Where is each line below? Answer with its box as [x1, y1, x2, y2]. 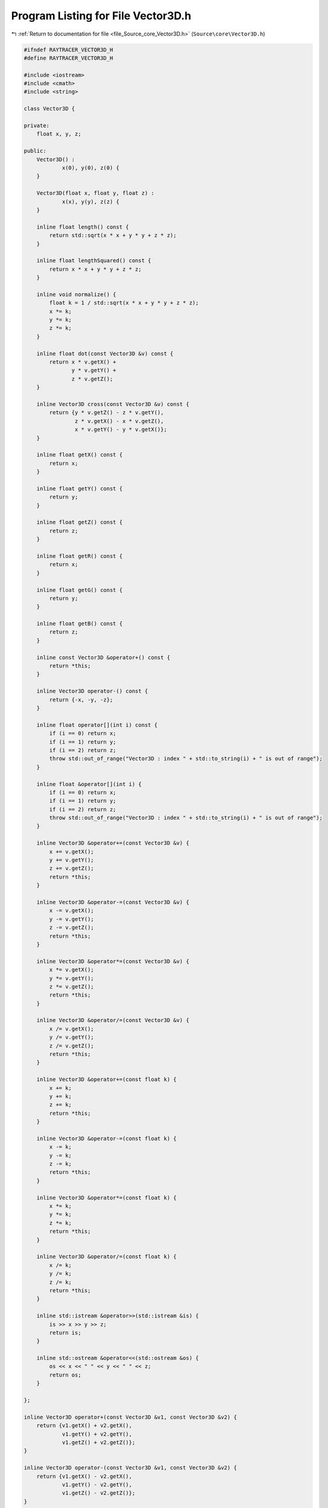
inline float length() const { [36, 223, 129, 230]
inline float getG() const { [36, 586, 123, 594]
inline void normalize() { [36, 291, 117, 298]
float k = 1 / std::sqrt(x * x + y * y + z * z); [49, 299, 199, 306]
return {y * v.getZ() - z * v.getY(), [49, 409, 164, 416]
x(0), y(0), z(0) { [61, 165, 120, 171]
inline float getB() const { [36, 620, 123, 627]
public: [24, 148, 46, 154]
